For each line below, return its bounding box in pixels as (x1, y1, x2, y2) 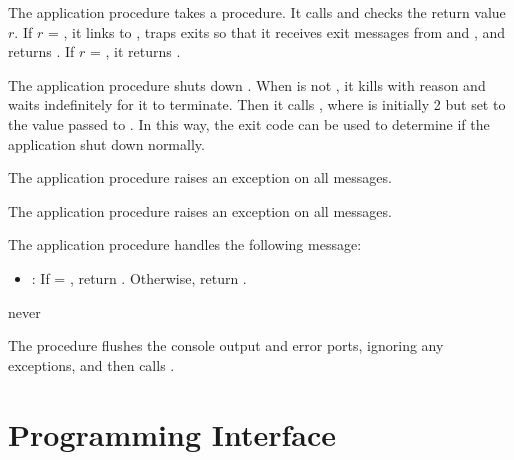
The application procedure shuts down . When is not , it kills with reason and (8, 74, 486, 95)
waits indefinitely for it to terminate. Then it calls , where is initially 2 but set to (8, 94, 506, 115)
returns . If (8, 41, 75, 62)
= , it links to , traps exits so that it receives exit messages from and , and (47, 21, 506, 42)
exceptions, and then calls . (8, 354, 175, 375)
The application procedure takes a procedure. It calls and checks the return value (8, 2, 506, 22)
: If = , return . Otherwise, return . (31, 267, 247, 288)
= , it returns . (89, 41, 181, 62)
